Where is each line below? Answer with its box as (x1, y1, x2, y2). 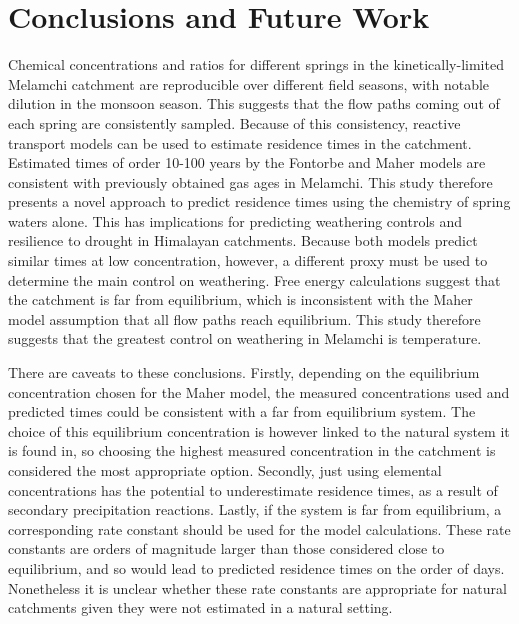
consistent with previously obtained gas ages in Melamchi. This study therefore (8, 171, 493, 192)
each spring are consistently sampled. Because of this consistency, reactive (8, 112, 461, 133)
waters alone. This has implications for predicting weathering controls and (8, 210, 463, 231)
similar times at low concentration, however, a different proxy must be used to (8, 250, 488, 271)
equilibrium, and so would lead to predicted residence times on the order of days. (8, 557, 505, 578)
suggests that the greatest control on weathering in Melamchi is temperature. (8, 328, 482, 349)
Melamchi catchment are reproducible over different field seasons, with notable (8, 73, 490, 94)
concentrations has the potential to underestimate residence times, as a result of (8, 479, 498, 500)
